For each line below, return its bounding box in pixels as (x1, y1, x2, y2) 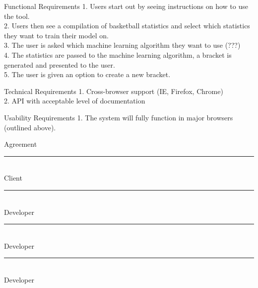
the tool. (4, 10, 30, 21)
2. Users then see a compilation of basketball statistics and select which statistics (4, 20, 250, 31)
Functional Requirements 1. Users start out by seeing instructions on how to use (4, 1, 248, 11)
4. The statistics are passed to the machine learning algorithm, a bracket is (4, 49, 232, 60)
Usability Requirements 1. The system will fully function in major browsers (4, 112, 233, 122)
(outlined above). (4, 122, 56, 132)
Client (4, 173, 22, 183)
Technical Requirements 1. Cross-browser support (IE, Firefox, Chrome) (4, 86, 223, 96)
